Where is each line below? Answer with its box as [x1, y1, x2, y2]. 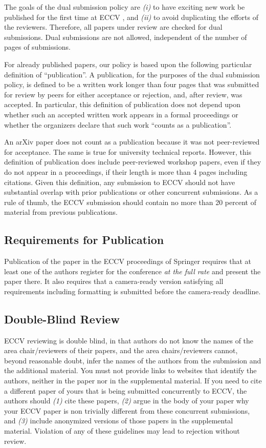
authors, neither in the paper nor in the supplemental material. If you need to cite [4, 375, 262, 386]
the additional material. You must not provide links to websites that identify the [4, 365, 257, 376]
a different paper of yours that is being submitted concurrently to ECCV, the [4, 385, 247, 396]
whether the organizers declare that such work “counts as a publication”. [4, 119, 232, 130]
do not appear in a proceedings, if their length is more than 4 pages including [4, 166, 248, 177]
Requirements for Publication [4, 232, 164, 248]
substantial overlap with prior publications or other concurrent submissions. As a [4, 187, 258, 197]
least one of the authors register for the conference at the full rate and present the [4, 266, 261, 276]
